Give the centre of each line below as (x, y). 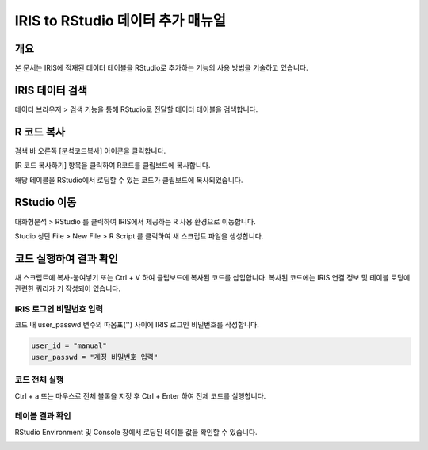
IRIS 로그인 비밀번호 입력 (59, 309)
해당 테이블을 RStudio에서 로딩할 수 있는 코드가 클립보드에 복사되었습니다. (129, 180)
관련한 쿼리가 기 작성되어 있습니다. (67, 288)
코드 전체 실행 (39, 380)
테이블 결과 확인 (43, 416)
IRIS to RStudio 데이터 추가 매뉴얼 (120, 21)
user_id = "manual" (69, 346)
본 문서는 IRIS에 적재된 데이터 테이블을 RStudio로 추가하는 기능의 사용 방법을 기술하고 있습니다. (161, 68)
